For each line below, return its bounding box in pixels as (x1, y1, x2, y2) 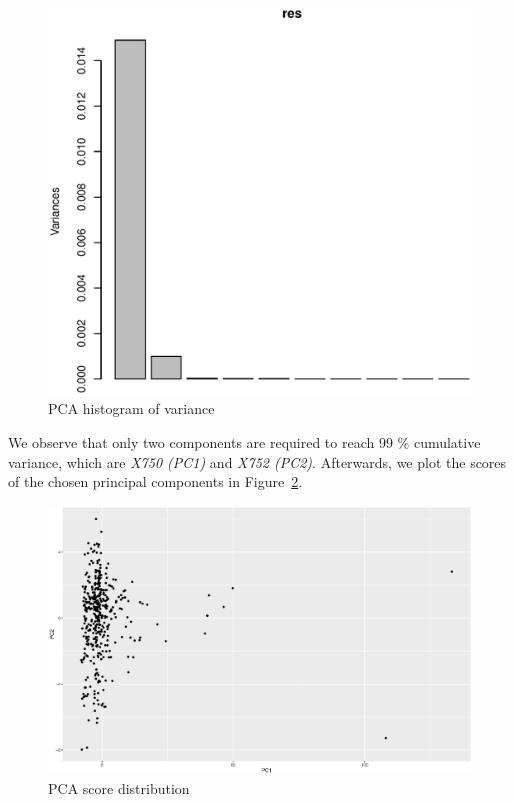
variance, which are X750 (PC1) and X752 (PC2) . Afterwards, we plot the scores (8, 451, 507, 472)
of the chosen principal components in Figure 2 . (8, 471, 303, 492)
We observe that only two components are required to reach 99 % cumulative (8, 431, 481, 452)
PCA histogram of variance (48, 398, 215, 419)
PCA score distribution (48, 777, 190, 798)
